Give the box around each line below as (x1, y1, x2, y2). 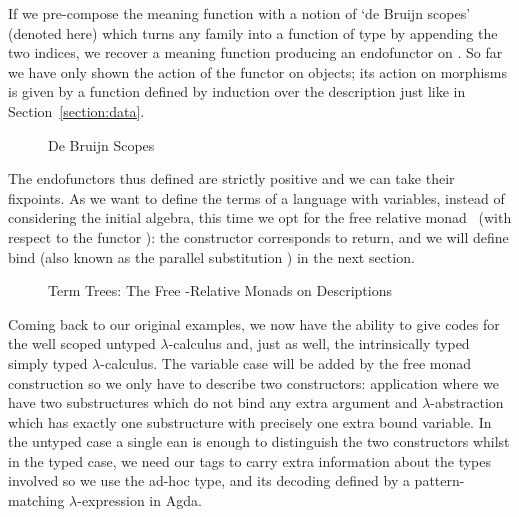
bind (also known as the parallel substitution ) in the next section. (8, 246, 415, 267)
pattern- (414, 470, 465, 491)
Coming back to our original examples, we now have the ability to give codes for (8, 313, 500, 334)
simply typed (8, 352, 88, 373)
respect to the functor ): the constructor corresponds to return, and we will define (8, 226, 509, 247)
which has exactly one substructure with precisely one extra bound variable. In (8, 411, 492, 432)
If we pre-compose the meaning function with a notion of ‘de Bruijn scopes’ (8, 3, 471, 23)
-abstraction (430, 392, 504, 413)
